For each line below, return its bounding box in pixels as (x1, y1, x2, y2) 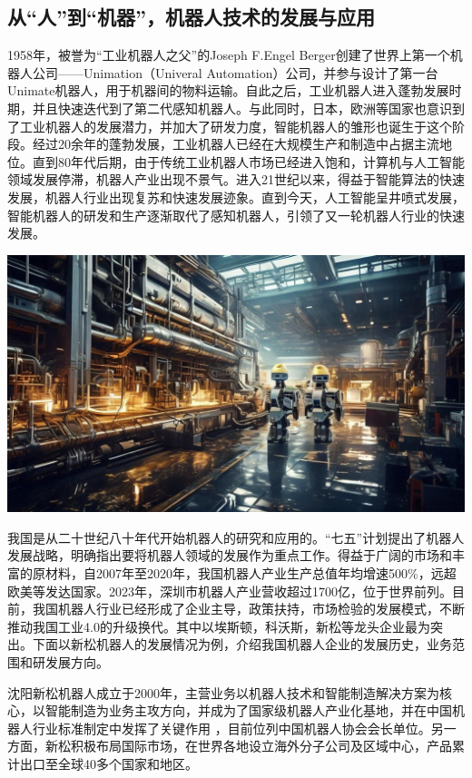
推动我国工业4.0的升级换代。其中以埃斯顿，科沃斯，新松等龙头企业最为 (7, 616, 430, 635)
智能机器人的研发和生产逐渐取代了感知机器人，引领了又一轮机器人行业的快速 (7, 205, 465, 224)
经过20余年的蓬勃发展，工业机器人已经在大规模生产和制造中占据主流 (32, 134, 439, 153)
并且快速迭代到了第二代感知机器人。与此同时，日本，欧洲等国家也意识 (32, 98, 452, 117)
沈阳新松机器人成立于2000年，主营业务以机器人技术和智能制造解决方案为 (7, 683, 439, 702)
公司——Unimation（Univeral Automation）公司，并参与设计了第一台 (32, 63, 438, 82)
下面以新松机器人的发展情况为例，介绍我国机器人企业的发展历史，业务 (32, 635, 452, 654)
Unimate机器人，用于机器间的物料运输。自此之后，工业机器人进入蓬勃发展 (7, 81, 449, 100)
